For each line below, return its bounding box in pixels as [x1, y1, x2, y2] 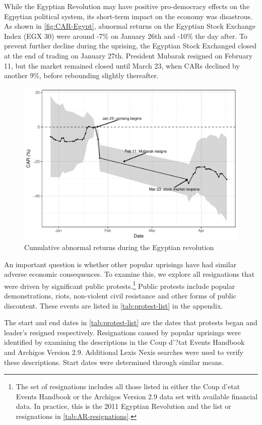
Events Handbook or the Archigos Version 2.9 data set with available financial [16, 391, 258, 401]
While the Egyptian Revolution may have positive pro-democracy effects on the [4, 1, 250, 11]
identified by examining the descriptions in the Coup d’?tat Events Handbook [4, 337, 245, 347]
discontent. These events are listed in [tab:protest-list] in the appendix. [4, 300, 223, 311]
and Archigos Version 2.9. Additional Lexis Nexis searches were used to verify [4, 347, 243, 357]
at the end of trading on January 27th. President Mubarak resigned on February [4, 50, 253, 60]
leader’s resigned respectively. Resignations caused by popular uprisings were [4, 327, 241, 337]
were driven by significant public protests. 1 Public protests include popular [4, 279, 235, 291]
